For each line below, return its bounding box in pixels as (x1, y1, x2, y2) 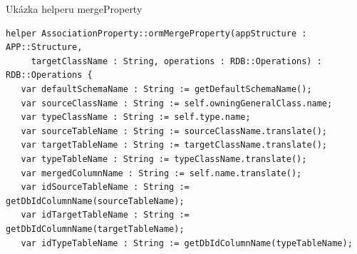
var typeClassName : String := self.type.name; (21, 112, 251, 123)
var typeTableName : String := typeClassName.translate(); (21, 153, 307, 164)
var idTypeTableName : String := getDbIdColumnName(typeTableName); (21, 238, 353, 248)
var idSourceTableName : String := (21, 182, 190, 193)
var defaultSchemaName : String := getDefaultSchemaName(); (21, 83, 312, 94)
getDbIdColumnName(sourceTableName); (6, 195, 185, 206)
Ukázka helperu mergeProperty (6, 1, 143, 16)
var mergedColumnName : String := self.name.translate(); (21, 168, 302, 178)
